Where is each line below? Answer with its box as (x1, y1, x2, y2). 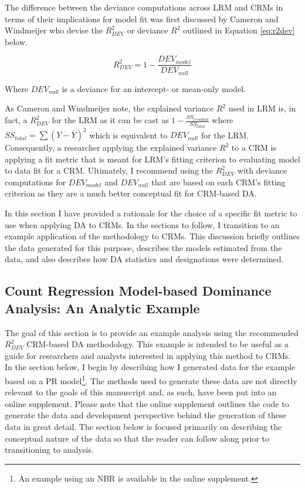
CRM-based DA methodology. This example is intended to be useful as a (26, 338, 289, 350)
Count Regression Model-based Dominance (5, 282, 272, 300)
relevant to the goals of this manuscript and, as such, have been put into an (5, 386, 277, 398)
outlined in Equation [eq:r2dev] (183, 24, 295, 36)
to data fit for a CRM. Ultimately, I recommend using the (5, 164, 213, 177)
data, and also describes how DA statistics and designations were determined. (5, 253, 284, 265)
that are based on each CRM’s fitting (151, 175, 286, 188)
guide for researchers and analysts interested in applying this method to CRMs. (5, 349, 291, 361)
